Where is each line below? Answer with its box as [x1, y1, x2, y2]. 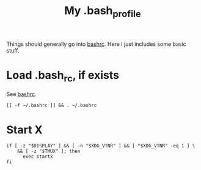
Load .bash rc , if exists [6, 68, 119, 84]
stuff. [6, 46, 20, 54]
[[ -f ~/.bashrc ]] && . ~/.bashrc [6, 102, 97, 109]
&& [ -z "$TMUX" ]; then [17, 148, 81, 155]
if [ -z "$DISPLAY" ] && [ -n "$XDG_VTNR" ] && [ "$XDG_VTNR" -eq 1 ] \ [6, 143, 196, 149]
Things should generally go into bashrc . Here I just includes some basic [6, 40, 186, 48]
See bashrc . [6, 91, 37, 98]
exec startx [22, 153, 53, 160]
